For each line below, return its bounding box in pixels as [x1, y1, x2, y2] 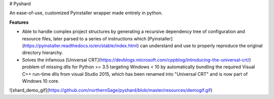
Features [9, 19, 29, 25]
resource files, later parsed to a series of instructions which [22, 35, 147, 41]
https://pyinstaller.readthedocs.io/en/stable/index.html [23, 42, 138, 48]
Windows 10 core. [22, 78, 60, 84]
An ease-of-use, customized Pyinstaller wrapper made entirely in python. [9, 10, 163, 16]
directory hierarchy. [22, 49, 63, 56]
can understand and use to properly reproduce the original [140, 42, 263, 48]
